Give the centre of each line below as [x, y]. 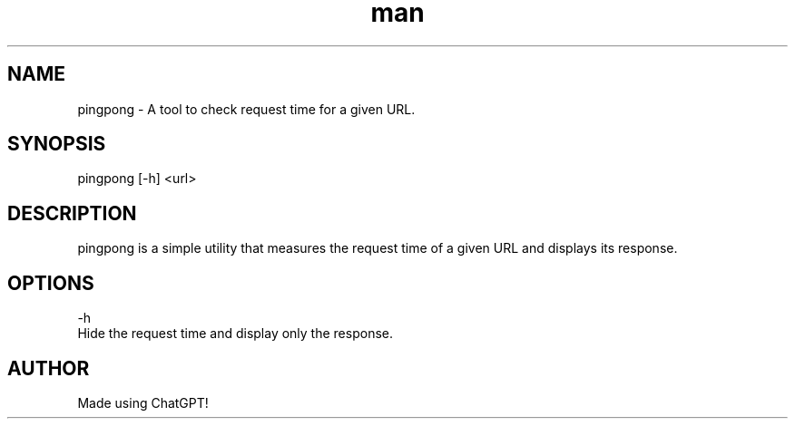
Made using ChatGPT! [143, 402]
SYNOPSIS [57, 144]
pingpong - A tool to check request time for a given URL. [246, 109]
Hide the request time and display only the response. [235, 334]
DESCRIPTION [72, 213]
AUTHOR [49, 368]
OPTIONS [51, 283]
